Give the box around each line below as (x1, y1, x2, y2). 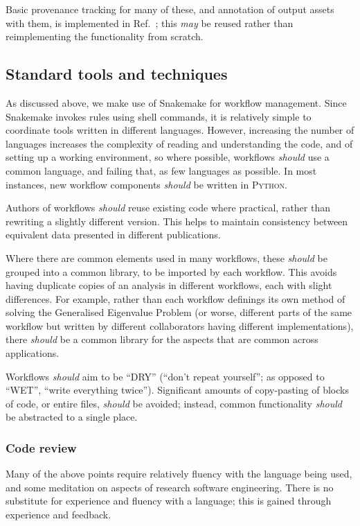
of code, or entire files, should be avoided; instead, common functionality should (6, 396, 342, 410)
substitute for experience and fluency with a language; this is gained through (6, 493, 332, 508)
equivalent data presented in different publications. (6, 227, 221, 242)
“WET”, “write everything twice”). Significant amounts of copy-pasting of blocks (6, 383, 349, 397)
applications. (6, 346, 60, 360)
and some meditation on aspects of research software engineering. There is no (6, 480, 334, 494)
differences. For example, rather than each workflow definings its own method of (6, 291, 345, 306)
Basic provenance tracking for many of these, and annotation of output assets (6, 2, 334, 16)
